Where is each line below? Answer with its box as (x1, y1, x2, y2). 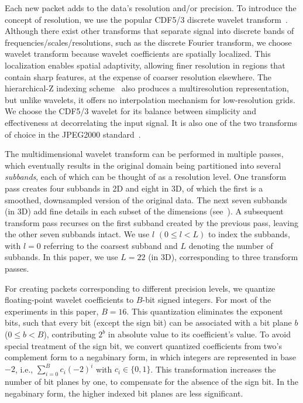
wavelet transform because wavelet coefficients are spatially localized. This (5, 47, 271, 60)
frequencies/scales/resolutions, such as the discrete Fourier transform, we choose (5, 36, 292, 48)
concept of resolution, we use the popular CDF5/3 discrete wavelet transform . (5, 13, 288, 25)
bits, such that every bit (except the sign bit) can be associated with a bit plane (5, 316, 292, 329)
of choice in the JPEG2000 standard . (5, 128, 141, 140)
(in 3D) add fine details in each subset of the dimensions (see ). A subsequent (5, 205, 284, 217)
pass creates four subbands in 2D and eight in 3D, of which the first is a (5, 182, 263, 194)
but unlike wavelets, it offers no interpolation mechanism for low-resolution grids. (5, 93, 295, 105)
